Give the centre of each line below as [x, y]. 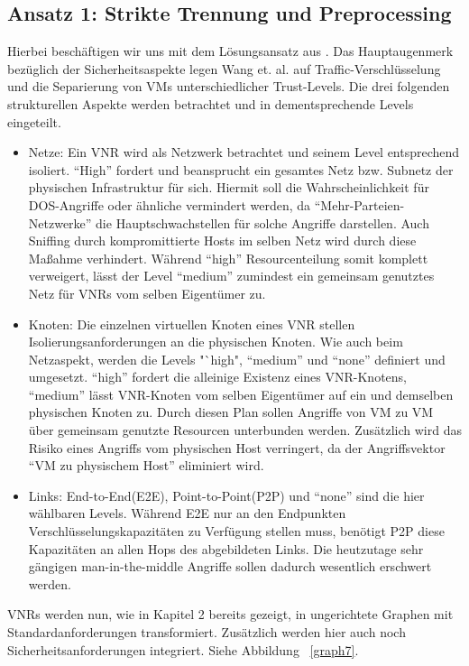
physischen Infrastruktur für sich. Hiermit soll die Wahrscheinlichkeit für [229, 187]
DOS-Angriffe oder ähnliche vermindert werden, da [170, 204]
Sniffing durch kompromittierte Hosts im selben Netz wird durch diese [222, 240]
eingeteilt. [34, 121]
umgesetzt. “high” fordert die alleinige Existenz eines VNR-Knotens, [217, 377]
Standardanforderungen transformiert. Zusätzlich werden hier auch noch [207, 632]
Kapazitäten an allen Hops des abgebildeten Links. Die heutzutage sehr [226, 548]
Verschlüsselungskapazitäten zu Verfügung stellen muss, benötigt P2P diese [236, 531]
